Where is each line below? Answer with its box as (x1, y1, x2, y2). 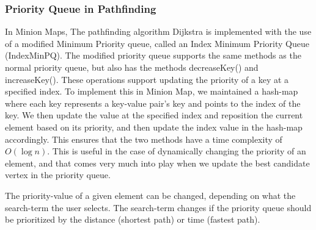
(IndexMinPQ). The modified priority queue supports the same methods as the (5, 49, 301, 62)
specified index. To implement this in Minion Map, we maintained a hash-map (5, 85, 298, 98)
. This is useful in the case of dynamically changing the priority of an (47, 145, 306, 157)
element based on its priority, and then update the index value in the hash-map (5, 120, 303, 133)
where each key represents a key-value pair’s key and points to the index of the (5, 96, 301, 109)
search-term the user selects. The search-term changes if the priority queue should (5, 201, 312, 214)
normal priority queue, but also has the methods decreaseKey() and (5, 61, 259, 73)
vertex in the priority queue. (5, 168, 111, 181)
